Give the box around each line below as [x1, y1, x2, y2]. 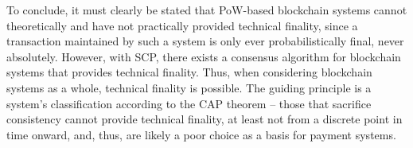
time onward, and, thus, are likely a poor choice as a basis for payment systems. [6, 126, 396, 142]
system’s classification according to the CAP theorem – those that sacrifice [6, 95, 372, 111]
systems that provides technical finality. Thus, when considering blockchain [6, 64, 372, 80]
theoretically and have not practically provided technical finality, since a [6, 17, 358, 33]
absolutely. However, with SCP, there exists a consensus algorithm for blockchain [6, 48, 401, 64]
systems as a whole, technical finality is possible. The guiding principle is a [6, 79, 372, 95]
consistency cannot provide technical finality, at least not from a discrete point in [6, 111, 403, 127]
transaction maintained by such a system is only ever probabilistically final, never [6, 33, 404, 49]
